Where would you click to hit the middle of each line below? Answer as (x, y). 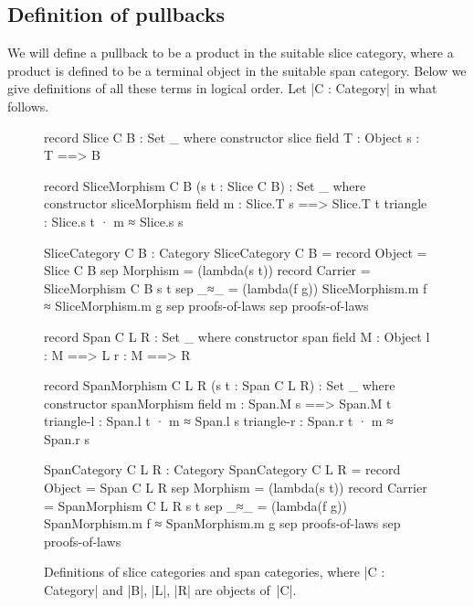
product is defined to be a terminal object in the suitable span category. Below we (237, 70)
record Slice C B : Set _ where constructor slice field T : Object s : (232, 137)
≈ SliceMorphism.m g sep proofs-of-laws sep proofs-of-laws (206, 306)
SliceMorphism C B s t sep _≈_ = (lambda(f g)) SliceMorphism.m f (236, 287)
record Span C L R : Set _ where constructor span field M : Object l (237, 336)
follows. (28, 106)
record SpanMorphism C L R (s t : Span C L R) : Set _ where (220, 385)
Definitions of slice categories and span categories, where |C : (215, 572)
